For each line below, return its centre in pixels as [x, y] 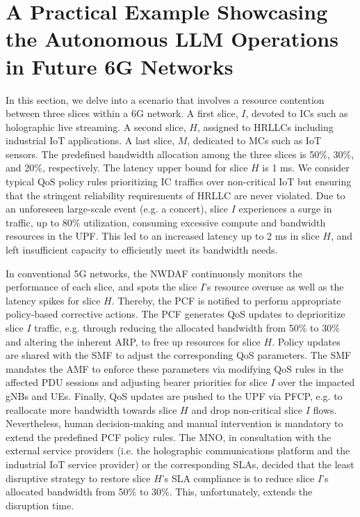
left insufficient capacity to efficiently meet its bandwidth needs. [142, 250]
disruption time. [40, 505]
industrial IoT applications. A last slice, [90, 140]
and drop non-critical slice [247, 409]
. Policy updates [306, 341]
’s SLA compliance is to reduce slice [238, 478]
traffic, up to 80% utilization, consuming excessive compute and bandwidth [166, 222]
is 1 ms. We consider [306, 168]
